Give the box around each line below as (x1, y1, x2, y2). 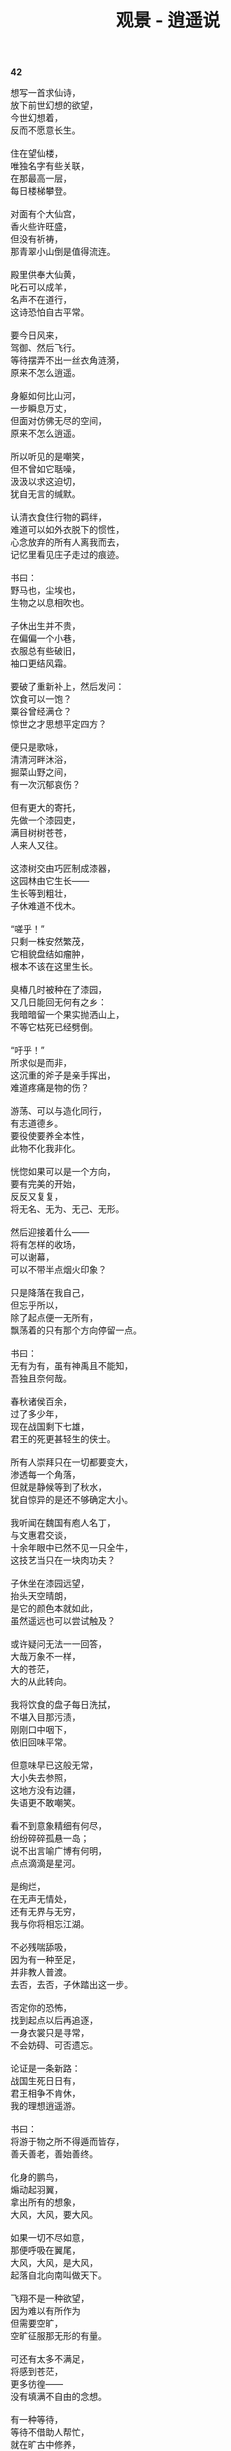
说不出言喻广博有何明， (10, 1845, 107, 1857)
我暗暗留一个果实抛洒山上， (10, 1009, 125, 1021)
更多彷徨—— (10, 2378, 63, 2390)
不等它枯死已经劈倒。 (10, 1021, 98, 1033)
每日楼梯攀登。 (10, 185, 72, 197)
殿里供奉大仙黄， (10, 269, 81, 281)
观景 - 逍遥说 (115, 9, 221, 32)
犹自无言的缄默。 (10, 488, 81, 500)
